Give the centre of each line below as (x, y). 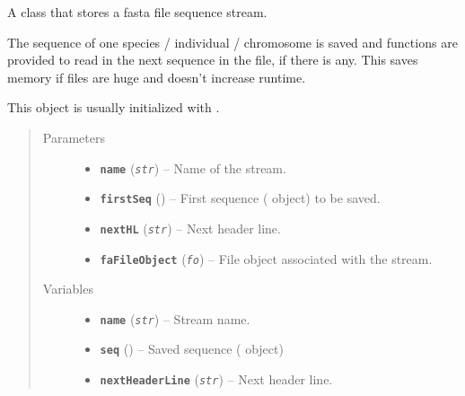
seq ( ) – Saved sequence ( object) (192, 349)
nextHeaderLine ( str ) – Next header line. (216, 379)
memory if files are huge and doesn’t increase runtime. (157, 77)
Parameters (74, 137)
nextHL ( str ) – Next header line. (190, 228)
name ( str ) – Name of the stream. (193, 167)
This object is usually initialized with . (114, 107)
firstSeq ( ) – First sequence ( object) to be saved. (240, 198)
